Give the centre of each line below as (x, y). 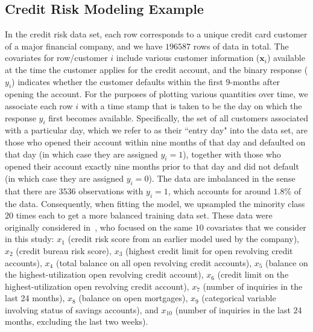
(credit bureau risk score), (64, 250)
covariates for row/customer (56, 58)
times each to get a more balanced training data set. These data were (144, 215)
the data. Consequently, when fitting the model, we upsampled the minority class (155, 203)
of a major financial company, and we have (84, 46)
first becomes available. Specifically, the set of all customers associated (178, 117)
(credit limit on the (253, 274)
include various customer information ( (188, 58)
